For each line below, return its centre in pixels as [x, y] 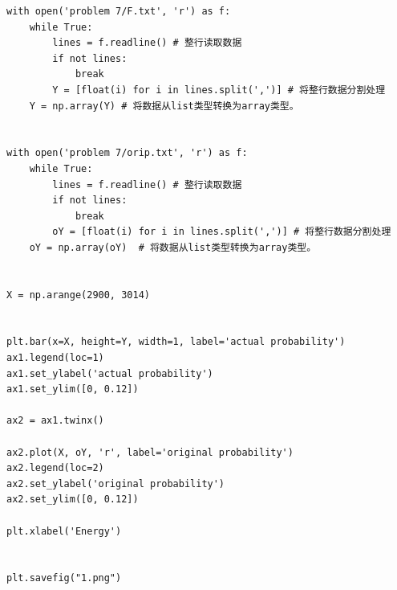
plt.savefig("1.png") [64, 578]
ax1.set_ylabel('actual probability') [110, 373]
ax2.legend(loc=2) [55, 468]
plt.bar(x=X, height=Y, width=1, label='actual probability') [176, 342]
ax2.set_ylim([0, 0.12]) [73, 500]
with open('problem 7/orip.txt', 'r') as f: [127, 153]
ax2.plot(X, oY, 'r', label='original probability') [150, 452]
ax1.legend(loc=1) [55, 358]
